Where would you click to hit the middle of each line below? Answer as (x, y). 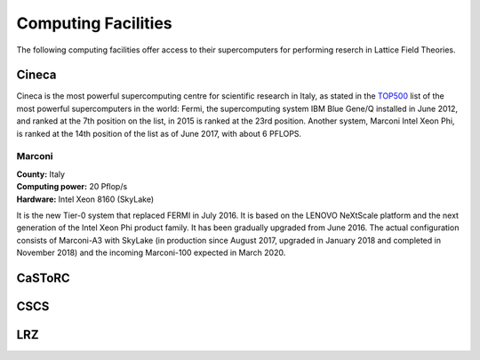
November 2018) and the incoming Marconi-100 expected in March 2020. (151, 252)
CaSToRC (43, 278)
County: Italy (41, 174)
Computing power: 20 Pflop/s (72, 187)
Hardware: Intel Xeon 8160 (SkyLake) (85, 199)
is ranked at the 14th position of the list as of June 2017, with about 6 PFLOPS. (159, 133)
